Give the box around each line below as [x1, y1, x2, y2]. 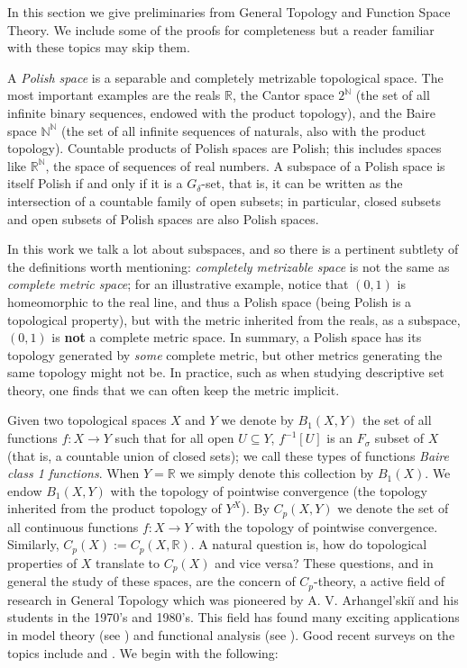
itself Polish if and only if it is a [7, 174, 183, 193]
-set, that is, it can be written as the [201, 174, 403, 193]
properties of [7, 553, 78, 572]
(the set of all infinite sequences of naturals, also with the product [61, 121, 426, 140]
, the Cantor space [233, 86, 334, 104]
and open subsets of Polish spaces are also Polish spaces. [7, 209, 319, 228]
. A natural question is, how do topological [190, 535, 427, 554]
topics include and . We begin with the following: [7, 643, 279, 662]
